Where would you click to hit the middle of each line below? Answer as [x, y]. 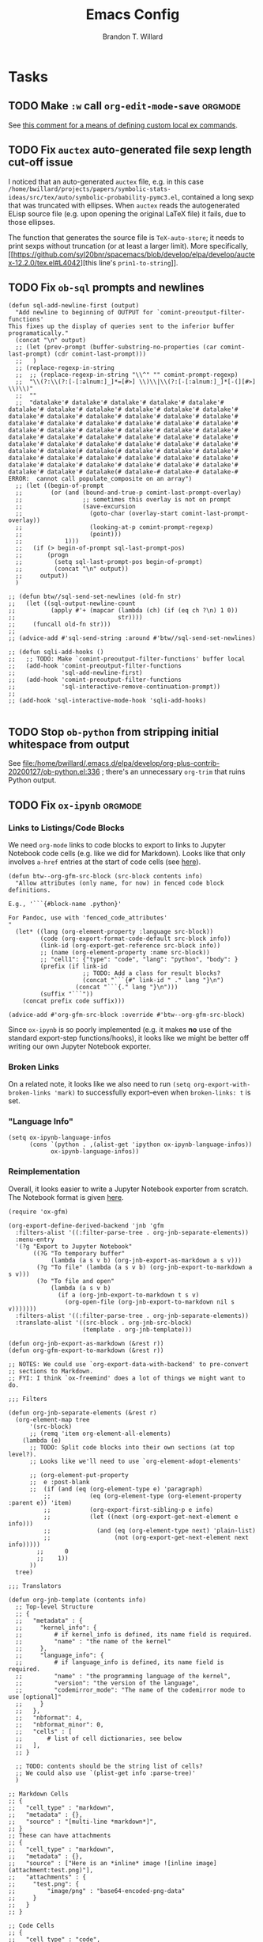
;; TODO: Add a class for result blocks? [152, 973]
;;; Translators [35, 1586]
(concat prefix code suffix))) [74, 1001]
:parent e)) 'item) [40, 1502]
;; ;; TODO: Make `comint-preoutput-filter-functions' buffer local [127, 659]
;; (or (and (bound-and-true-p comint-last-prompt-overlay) [129, 493]
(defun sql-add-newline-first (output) [74, 306]
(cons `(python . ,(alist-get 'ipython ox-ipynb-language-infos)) [141, 1145]
